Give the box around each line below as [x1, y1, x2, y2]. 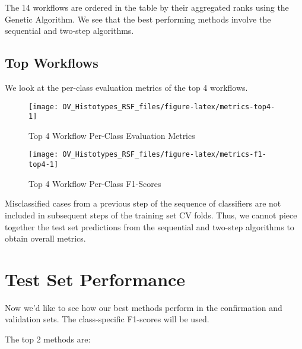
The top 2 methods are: [5, 333, 91, 345]
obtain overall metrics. [5, 232, 86, 245]
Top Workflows [5, 53, 98, 72]
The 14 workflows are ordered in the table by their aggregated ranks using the [5, 1, 289, 13]
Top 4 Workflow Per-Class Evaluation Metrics [28, 129, 195, 141]
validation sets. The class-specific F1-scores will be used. [5, 313, 209, 325]
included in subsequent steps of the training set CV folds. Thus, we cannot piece [5, 208, 297, 221]
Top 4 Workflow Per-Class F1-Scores [28, 177, 161, 189]
